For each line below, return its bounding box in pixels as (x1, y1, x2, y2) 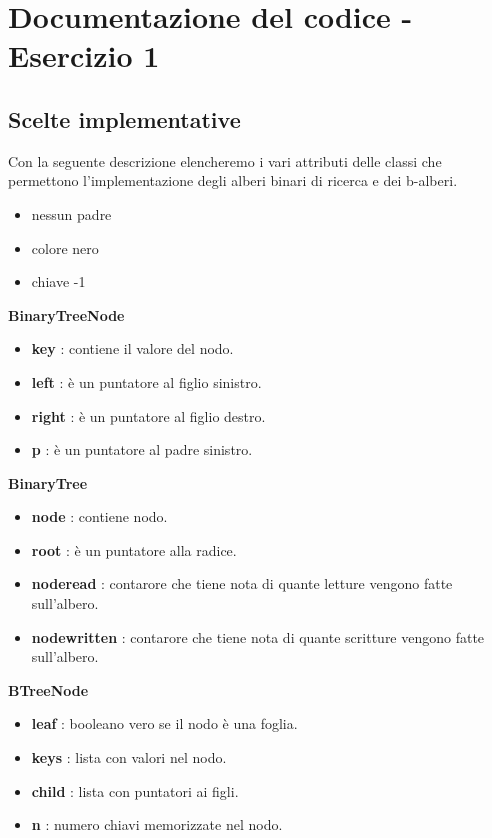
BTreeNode (8, 679, 89, 700)
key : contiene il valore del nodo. (31, 338, 234, 359)
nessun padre (31, 203, 112, 224)
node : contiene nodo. (31, 506, 168, 527)
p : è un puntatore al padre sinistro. (31, 439, 253, 460)
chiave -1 (31, 271, 86, 292)
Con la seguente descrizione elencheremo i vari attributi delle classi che (8, 150, 442, 171)
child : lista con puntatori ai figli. (31, 780, 239, 801)
